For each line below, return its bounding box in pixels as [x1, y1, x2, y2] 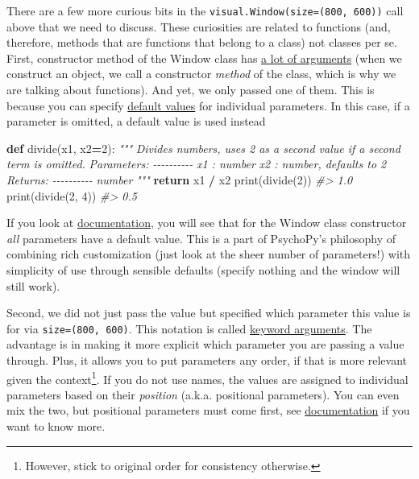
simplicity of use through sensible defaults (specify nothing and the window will [6, 261, 400, 278]
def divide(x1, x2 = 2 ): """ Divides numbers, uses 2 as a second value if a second [6, 139, 400, 156]
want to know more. [6, 418, 106, 435]
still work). [6, 277, 60, 294]
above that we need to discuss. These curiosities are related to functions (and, [6, 18, 391, 35]
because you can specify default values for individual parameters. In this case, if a [6, 97, 410, 114]
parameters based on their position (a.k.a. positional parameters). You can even [6, 386, 400, 403]
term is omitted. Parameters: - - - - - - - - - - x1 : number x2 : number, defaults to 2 [6, 155, 387, 172]
